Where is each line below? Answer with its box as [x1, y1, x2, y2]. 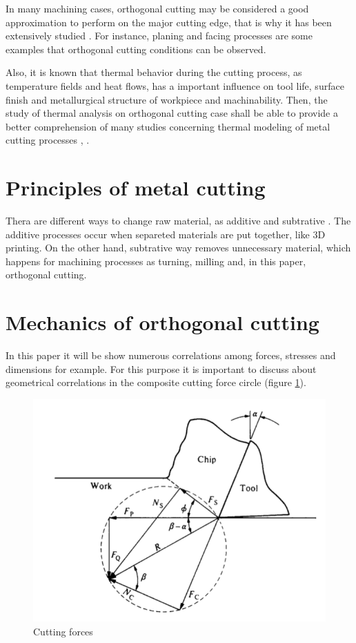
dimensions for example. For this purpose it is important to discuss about [6, 361, 317, 376]
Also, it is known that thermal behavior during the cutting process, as [6, 65, 302, 79]
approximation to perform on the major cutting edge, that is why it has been [6, 15, 332, 29]
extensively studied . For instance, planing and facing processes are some [6, 28, 313, 43]
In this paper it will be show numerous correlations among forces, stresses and [6, 348, 336, 363]
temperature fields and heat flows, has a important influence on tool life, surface [6, 78, 344, 93]
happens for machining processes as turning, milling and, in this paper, [6, 253, 306, 268]
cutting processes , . [6, 133, 90, 147]
